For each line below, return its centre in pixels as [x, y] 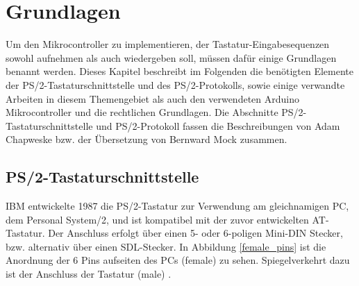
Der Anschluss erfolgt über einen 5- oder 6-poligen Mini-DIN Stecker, [195, 233]
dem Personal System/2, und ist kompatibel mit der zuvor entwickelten [157, 219]
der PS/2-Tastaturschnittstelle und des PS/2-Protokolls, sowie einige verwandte [175, 84]
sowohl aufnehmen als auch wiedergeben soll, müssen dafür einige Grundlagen [171, 57]
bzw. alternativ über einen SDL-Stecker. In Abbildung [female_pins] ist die [166, 246]
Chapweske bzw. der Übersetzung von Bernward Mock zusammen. [147, 139]
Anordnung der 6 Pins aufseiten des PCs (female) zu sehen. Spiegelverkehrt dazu [178, 260]
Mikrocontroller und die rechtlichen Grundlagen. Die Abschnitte [142, 112]
